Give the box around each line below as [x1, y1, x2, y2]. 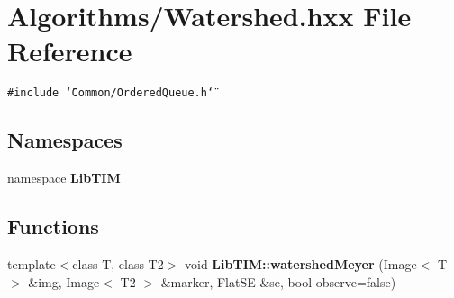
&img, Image [28, 272, 100, 291]
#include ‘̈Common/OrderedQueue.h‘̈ [7, 86, 214, 100]
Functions [7, 212, 99, 240]
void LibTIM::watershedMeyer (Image [185, 254, 417, 273]
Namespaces [7, 126, 123, 154]
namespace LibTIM [7, 168, 121, 187]
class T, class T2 [72, 254, 164, 273]
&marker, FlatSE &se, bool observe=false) [160, 272, 396, 291]
